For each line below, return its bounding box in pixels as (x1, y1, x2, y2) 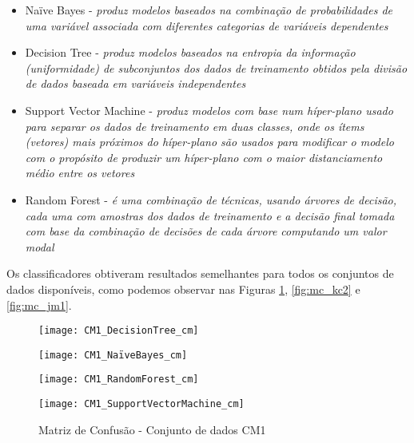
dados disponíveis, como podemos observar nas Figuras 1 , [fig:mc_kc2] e (6, 280, 360, 297)
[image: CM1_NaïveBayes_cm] (38, 349, 188, 361)
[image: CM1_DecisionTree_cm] (38, 325, 199, 337)
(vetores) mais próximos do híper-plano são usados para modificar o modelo (25, 133, 394, 150)
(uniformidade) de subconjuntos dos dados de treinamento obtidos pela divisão (25, 59, 408, 76)
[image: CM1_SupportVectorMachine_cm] (38, 398, 245, 410)
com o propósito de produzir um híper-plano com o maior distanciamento (25, 148, 383, 165)
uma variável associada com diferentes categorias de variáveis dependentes (25, 17, 388, 34)
